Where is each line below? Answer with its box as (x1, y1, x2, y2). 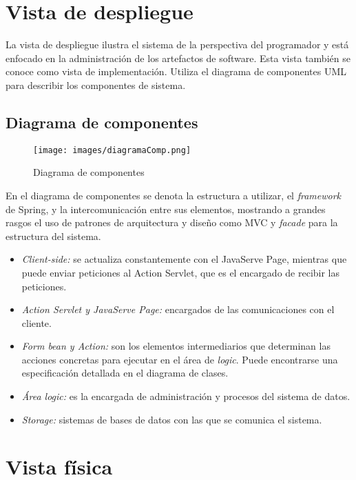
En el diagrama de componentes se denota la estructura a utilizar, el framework (6, 188, 342, 202)
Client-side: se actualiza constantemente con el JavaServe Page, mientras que (21, 252, 347, 266)
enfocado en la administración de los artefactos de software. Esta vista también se (6, 50, 350, 65)
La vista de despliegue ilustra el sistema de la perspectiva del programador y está (6, 37, 349, 52)
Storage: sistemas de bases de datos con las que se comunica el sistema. (21, 412, 322, 426)
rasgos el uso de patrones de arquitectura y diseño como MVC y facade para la (6, 215, 338, 230)
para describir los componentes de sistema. (6, 77, 186, 92)
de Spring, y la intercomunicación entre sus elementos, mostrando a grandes (6, 201, 326, 216)
